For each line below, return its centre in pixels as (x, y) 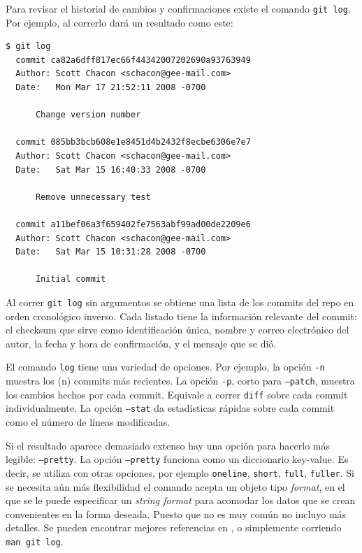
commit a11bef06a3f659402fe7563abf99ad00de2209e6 (133, 224)
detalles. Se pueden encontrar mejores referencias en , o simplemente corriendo (174, 527)
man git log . (35, 541)
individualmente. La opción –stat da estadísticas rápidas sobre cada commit (170, 408)
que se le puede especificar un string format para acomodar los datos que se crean (181, 500)
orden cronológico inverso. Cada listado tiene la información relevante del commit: (181, 316)
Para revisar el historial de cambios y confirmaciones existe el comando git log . (178, 8)
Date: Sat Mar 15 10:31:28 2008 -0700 (111, 252)
